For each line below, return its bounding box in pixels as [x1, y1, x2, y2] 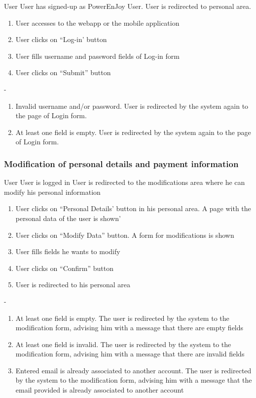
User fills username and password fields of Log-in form [15, 50, 180, 61]
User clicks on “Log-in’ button [15, 34, 107, 44]
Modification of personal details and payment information [4, 157, 239, 170]
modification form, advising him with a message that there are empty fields [15, 322, 244, 333]
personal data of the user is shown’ [15, 213, 121, 223]
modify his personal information [4, 186, 101, 197]
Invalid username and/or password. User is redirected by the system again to [15, 100, 249, 111]
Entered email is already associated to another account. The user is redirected [15, 365, 252, 375]
